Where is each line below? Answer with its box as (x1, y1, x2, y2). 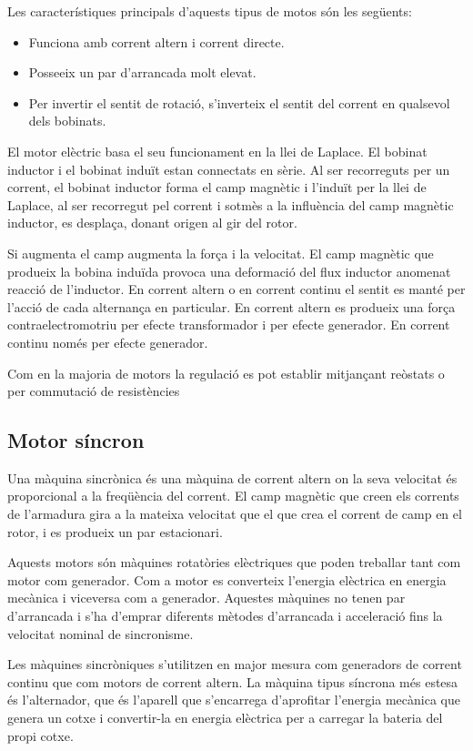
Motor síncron (7, 426, 145, 454)
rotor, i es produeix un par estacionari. (7, 522, 223, 541)
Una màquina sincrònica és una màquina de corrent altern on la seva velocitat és (7, 468, 458, 487)
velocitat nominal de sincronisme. (7, 624, 194, 643)
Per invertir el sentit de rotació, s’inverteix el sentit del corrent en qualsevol (28, 93, 450, 112)
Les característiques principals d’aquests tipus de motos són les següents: (7, 2, 412, 20)
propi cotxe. (7, 726, 74, 745)
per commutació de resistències (7, 381, 180, 401)
